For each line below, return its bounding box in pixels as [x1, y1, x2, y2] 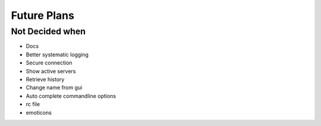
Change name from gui [26, 84, 83, 91]
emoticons [26, 109, 52, 116]
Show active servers [26, 67, 76, 75]
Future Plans [11, 9, 74, 22]
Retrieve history [26, 76, 65, 83]
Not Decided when [11, 26, 86, 37]
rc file [26, 101, 40, 108]
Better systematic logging [26, 51, 89, 58]
